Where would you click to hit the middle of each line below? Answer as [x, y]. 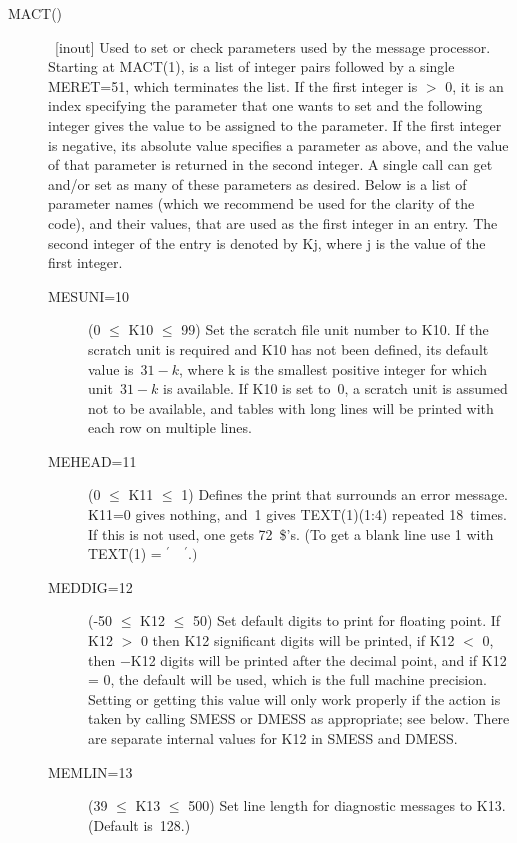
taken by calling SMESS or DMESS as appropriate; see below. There [299, 718]
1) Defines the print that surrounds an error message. [345, 494]
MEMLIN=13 [90, 771]
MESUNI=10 [89, 295]
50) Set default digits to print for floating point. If [346, 620]
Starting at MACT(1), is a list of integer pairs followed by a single [251, 66]
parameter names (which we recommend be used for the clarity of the [261, 203]
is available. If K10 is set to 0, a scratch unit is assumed [335, 388]
